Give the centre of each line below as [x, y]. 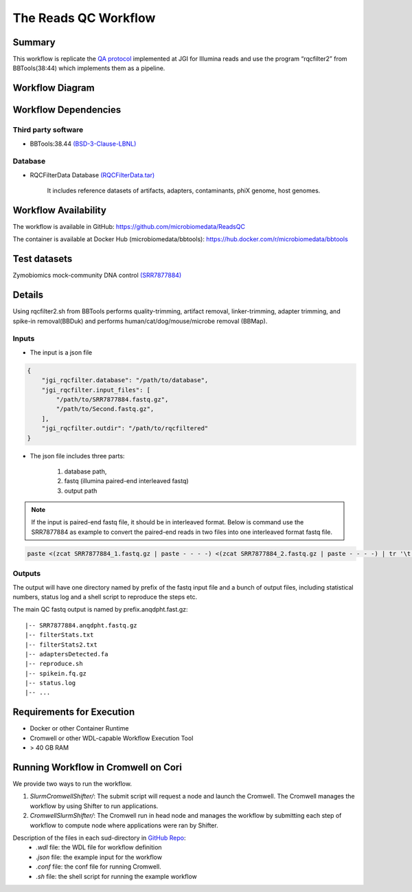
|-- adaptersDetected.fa [67, 654]
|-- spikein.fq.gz [56, 673]
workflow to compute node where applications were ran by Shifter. [124, 825]
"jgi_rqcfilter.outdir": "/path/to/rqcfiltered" [125, 428]
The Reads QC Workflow [84, 18]
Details [28, 295]
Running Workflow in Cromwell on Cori [97, 767]
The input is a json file [61, 352]
